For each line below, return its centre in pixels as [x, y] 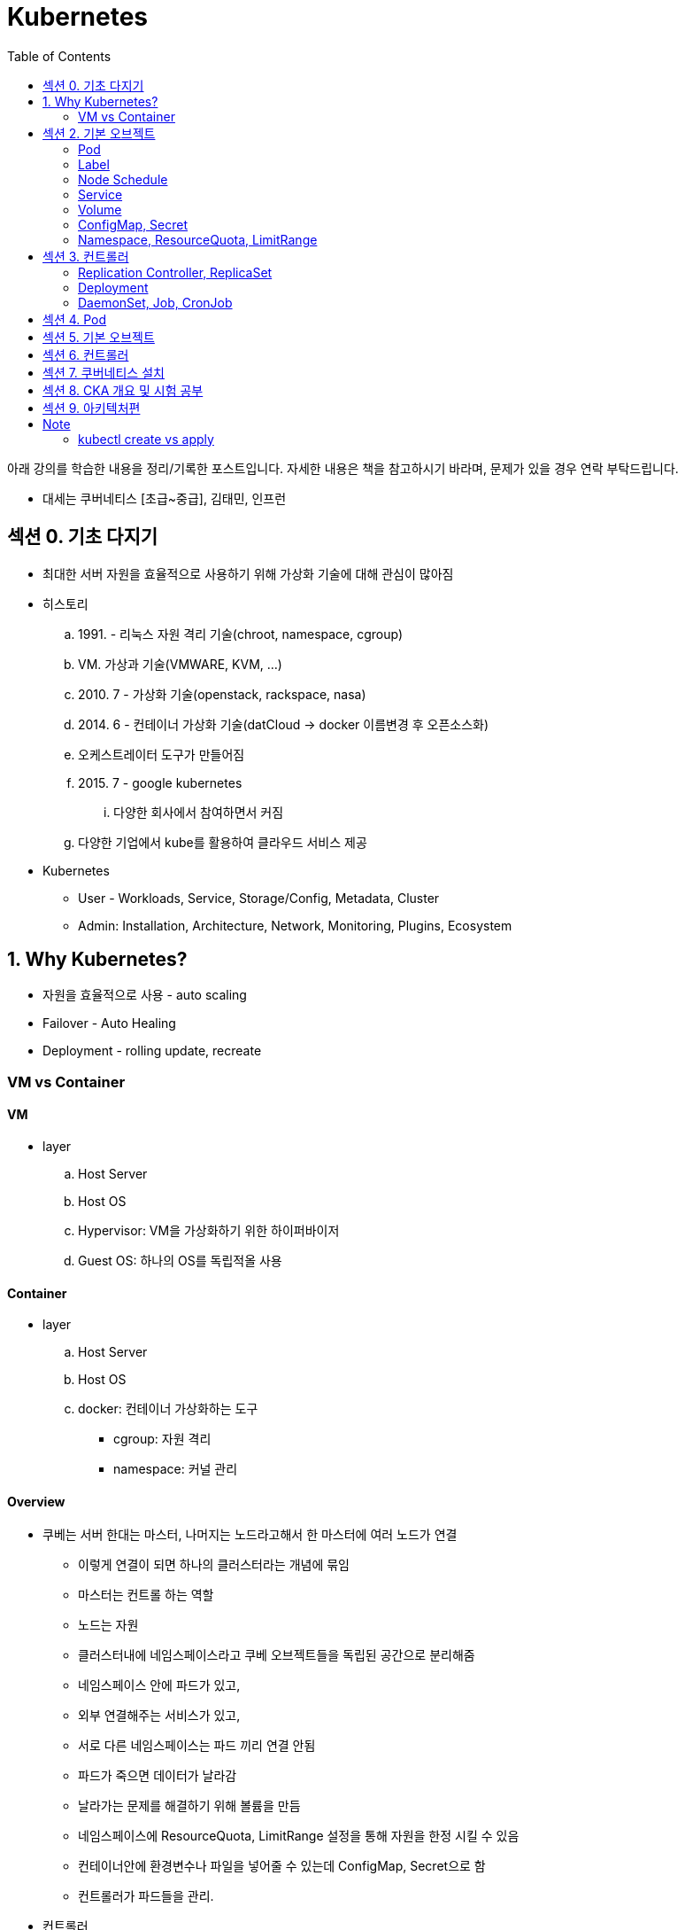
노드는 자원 [108, 1625]
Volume [100, 209]
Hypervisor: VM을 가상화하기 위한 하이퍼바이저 [209, 1231]
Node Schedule [123, 179]
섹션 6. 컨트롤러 [86, 354]
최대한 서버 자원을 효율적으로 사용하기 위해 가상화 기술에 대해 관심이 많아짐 [248, 573]
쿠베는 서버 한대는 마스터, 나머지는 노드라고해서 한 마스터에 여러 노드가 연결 [250, 1535]
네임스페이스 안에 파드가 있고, [159, 1685]
